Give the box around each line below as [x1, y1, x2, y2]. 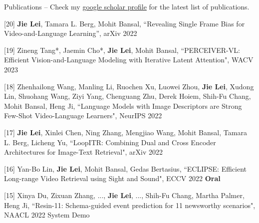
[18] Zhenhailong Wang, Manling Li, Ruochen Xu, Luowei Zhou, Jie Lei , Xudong [4, 81, 254, 91]
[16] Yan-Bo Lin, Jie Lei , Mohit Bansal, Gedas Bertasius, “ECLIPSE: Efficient [4, 163, 247, 174]
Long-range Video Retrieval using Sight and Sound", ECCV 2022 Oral [4, 173, 221, 184]
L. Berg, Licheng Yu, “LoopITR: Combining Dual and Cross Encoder [4, 137, 216, 147]
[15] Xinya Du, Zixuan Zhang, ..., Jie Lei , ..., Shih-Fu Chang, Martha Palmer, [4, 190, 245, 200]
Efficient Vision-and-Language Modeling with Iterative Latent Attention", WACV [4, 54, 254, 65]
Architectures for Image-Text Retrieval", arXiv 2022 [4, 147, 163, 157]
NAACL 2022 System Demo [4, 210, 90, 220]
